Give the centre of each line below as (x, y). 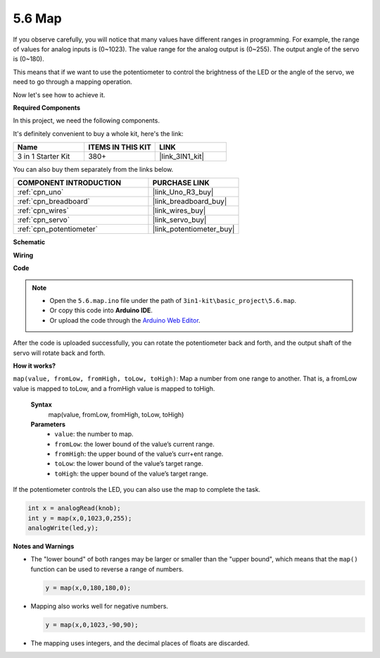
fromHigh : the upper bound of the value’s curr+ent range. (139, 454)
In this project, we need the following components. (86, 120)
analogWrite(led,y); (63, 528)
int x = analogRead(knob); (74, 508)
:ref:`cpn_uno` (40, 192)
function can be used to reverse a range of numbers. (107, 569)
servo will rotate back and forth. (59, 353)
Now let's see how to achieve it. (59, 94)
